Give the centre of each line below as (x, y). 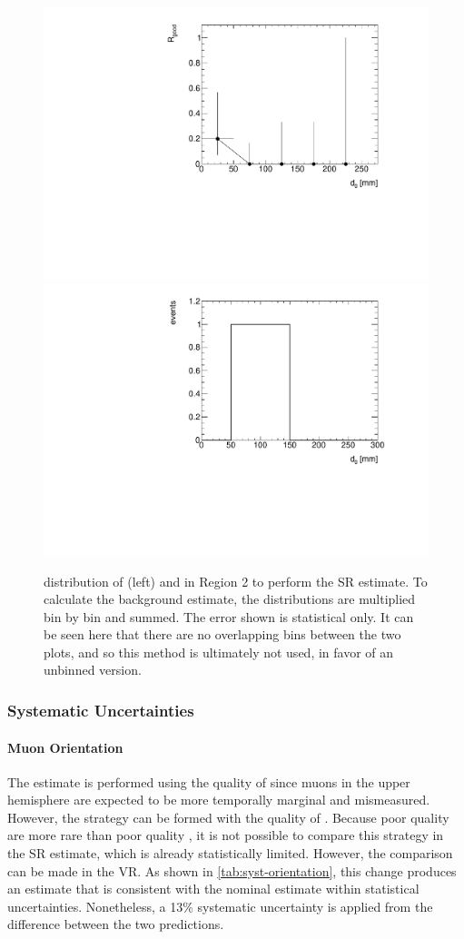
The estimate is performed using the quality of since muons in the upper (209, 781)
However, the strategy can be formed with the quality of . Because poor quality (228, 817)
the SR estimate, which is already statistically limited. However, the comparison (230, 853)
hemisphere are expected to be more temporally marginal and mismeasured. (219, 800)
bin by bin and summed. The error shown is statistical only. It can (229, 616)
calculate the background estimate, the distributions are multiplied (230, 599)
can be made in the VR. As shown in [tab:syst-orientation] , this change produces (232, 870)
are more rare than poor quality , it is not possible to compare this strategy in (226, 835)
